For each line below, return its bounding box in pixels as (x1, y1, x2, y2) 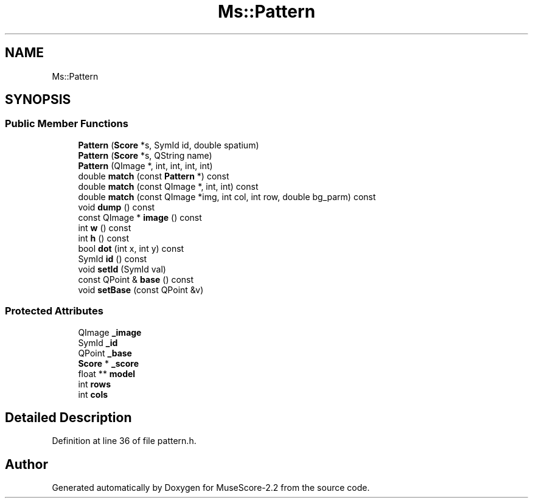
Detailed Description (5, 409, 132, 425)
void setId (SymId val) (78, 263, 166, 274)
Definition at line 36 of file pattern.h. (52, 435, 197, 446)
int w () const (78, 222, 131, 233)
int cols (78, 389, 108, 400)
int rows (78, 378, 111, 389)
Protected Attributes (5, 305, 103, 317)
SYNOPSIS (5, 92, 71, 108)
